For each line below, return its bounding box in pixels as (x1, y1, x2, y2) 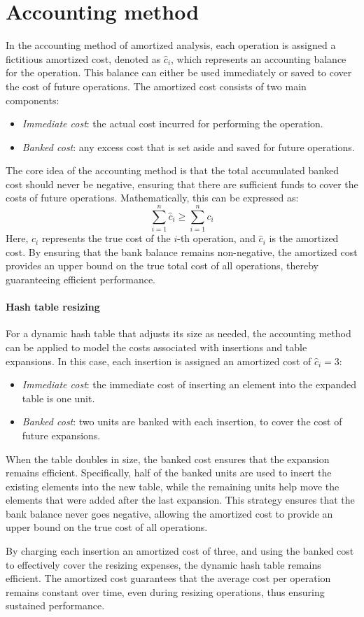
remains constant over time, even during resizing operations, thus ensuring (6, 584, 325, 599)
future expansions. (22, 427, 101, 442)
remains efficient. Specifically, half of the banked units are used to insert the (6, 465, 332, 480)
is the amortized (269, 231, 339, 246)
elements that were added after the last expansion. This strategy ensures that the (6, 492, 355, 507)
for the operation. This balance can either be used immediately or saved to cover (6, 65, 352, 80)
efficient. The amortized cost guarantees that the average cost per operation (6, 571, 331, 586)
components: (6, 92, 59, 107)
